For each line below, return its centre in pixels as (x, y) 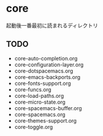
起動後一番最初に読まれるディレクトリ (52, 25)
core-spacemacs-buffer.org (48, 108)
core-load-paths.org (39, 96)
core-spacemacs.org (40, 114)
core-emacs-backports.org (47, 77)
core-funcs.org (33, 89)
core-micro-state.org (40, 102)
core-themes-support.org (46, 120)
